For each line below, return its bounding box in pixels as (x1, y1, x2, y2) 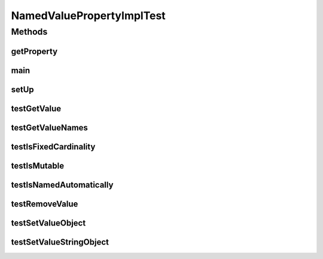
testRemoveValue (11, 199, 78, 209)
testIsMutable (11, 160, 65, 170)
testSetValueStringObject (11, 237, 109, 247)
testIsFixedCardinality (11, 141, 96, 152)
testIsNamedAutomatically (11, 179, 114, 190)
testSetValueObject (11, 218, 86, 228)
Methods (11, 26, 48, 37)
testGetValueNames (11, 123, 88, 133)
